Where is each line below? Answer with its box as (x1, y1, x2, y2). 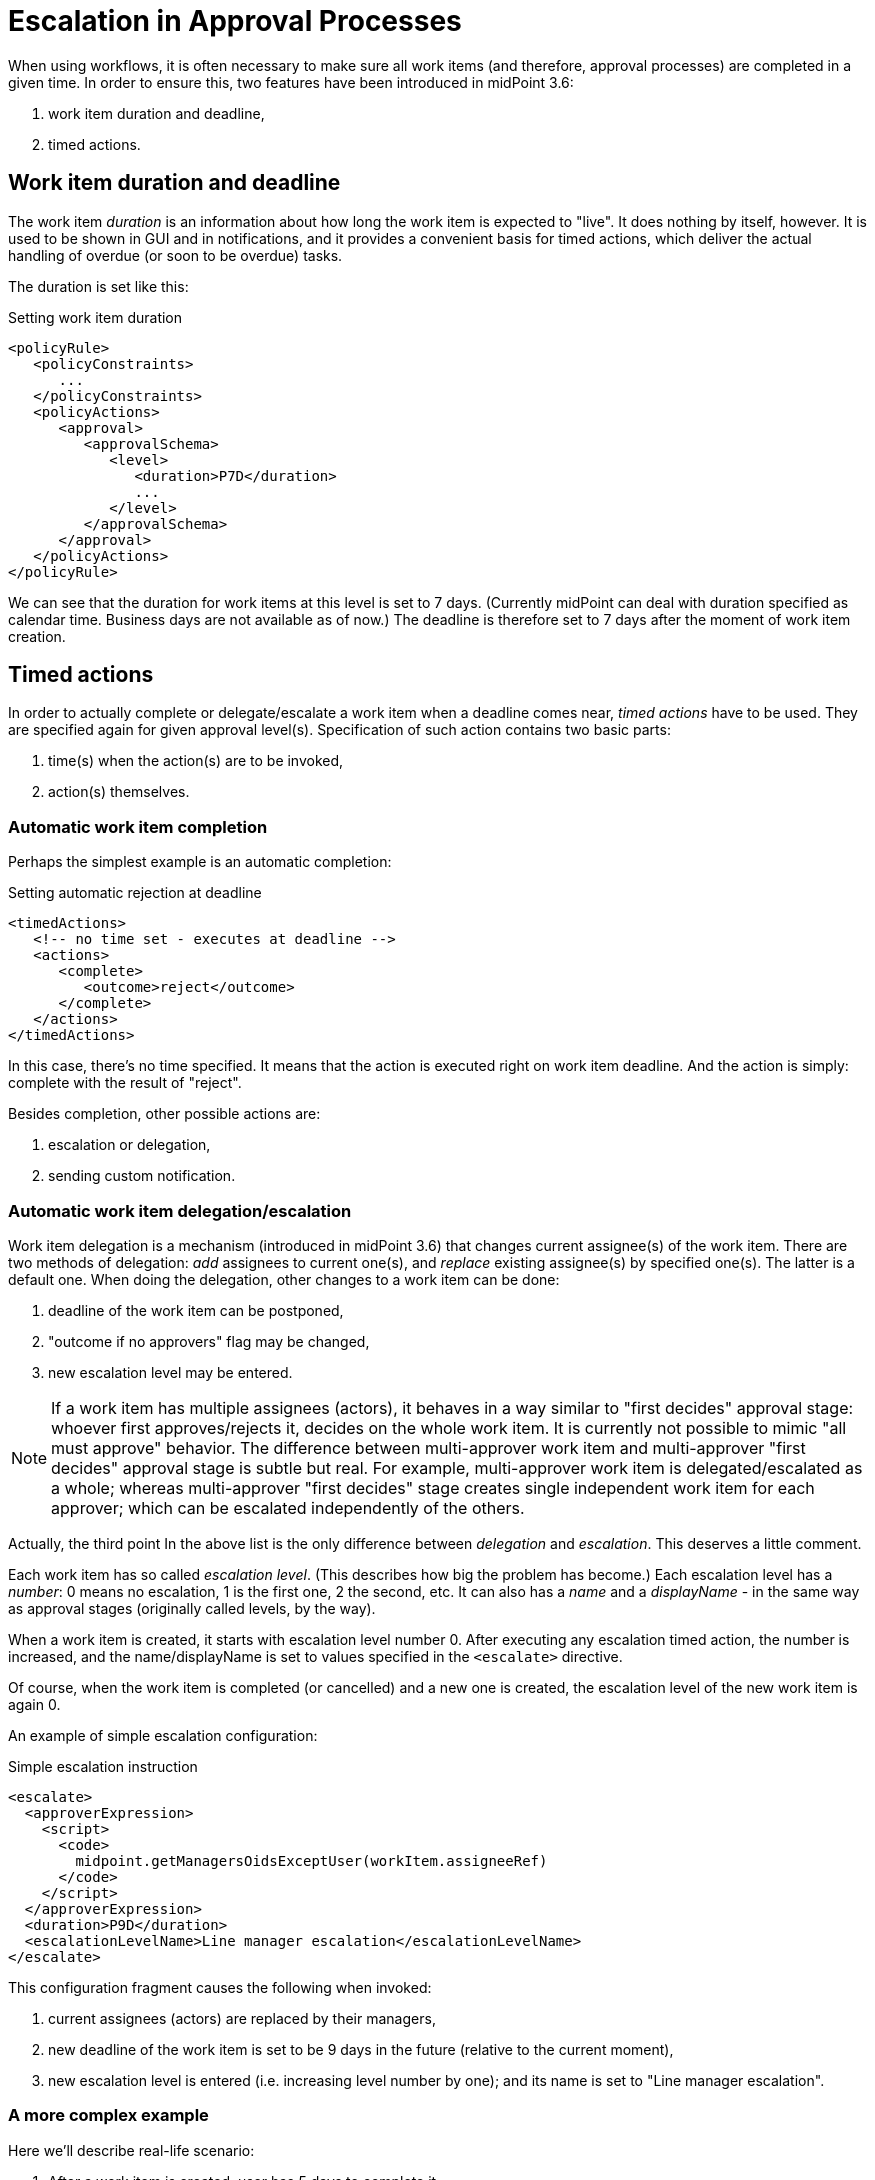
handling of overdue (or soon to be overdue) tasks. (8, 246, 343, 264)
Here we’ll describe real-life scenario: (8, 2141, 255, 2159)
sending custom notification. (48, 1167, 236, 1185)
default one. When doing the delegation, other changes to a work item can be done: (8, 1270, 560, 1288)
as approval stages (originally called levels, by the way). (8, 1599, 376, 1617)
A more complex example (8, 2105, 209, 2126)
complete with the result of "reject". (8, 1074, 242, 1092)
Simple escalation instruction (8, 1757, 198, 1775)
